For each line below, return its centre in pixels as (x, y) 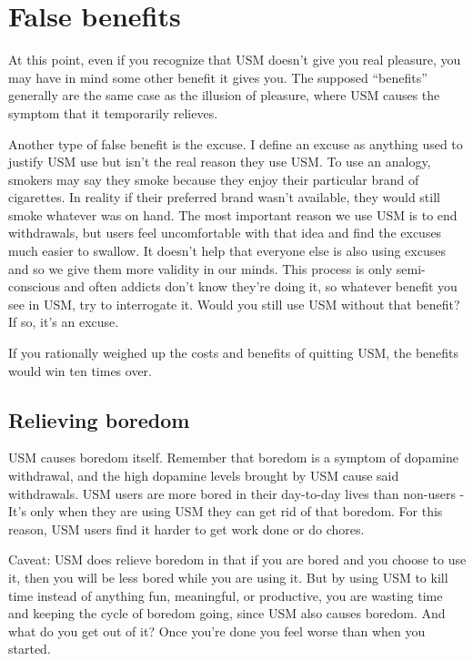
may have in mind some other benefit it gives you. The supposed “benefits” (218, 77)
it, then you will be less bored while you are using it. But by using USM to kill (228, 577)
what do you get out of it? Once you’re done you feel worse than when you (217, 630)
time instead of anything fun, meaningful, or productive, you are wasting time (226, 595)
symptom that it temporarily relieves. (113, 112)
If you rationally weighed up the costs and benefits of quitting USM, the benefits (234, 353)
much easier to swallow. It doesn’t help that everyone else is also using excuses (227, 251)
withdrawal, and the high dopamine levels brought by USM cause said (204, 476)
